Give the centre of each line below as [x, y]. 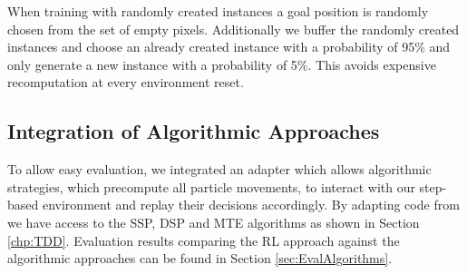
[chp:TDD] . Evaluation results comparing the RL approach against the [204, 240]
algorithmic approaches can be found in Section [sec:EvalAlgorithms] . [200, 258]
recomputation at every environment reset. [126, 82]
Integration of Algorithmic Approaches [194, 131]
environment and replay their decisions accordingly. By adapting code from [251, 205]
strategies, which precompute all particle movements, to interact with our [211, 186]
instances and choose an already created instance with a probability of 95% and [229, 47]
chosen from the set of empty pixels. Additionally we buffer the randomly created [233, 29]
